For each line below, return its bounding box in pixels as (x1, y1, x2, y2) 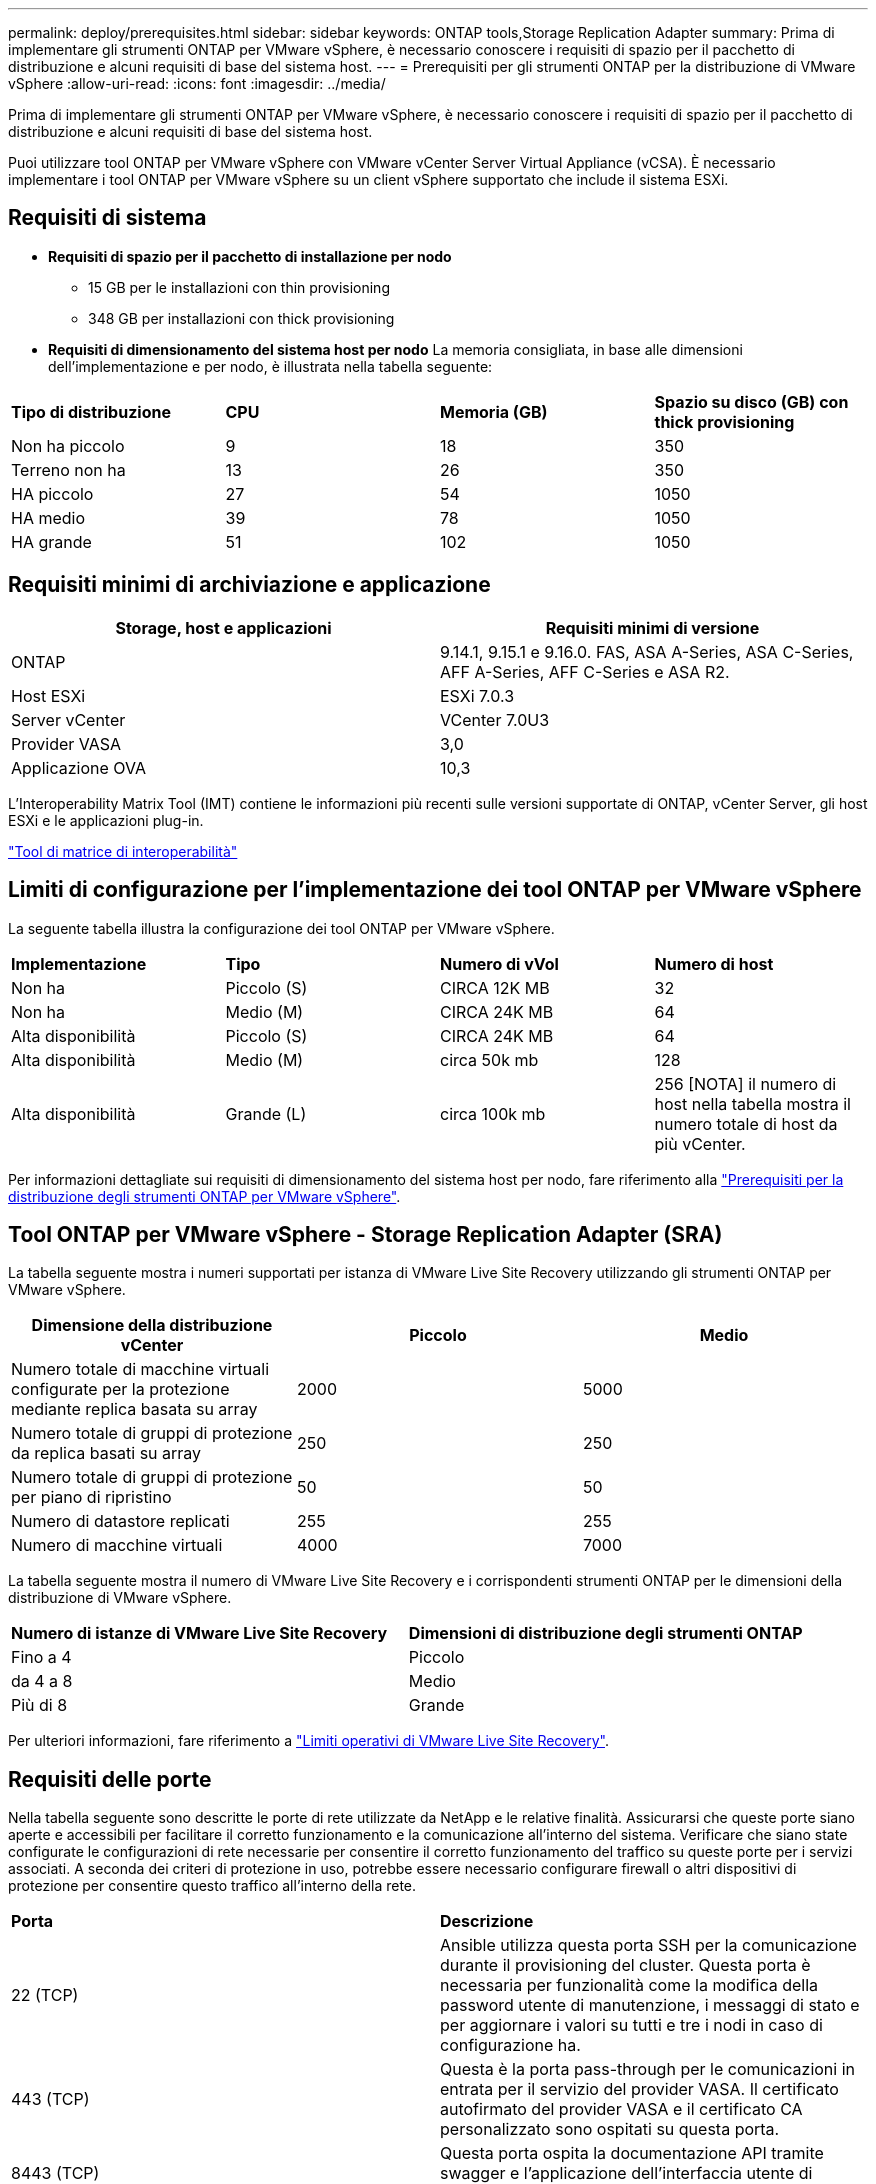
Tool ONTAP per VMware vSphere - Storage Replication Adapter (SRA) (8, 1221, 723, 1247)
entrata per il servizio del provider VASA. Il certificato (440, 2079, 839, 2100)
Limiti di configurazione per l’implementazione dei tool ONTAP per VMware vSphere (8, 877, 862, 903)
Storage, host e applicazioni (115, 617, 332, 638)
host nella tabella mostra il (654, 1093, 851, 1114)
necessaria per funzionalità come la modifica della (440, 1975, 819, 1996)
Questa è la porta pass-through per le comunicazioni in (440, 2059, 856, 2080)
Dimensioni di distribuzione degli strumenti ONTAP (408, 1623, 803, 1644)
